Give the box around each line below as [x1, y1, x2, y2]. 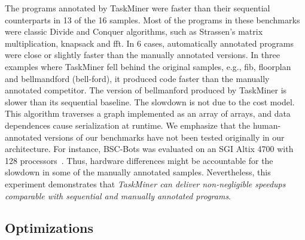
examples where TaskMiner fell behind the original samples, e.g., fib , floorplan [5, 60, 291, 72]
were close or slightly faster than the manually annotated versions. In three [5, 48, 280, 61]
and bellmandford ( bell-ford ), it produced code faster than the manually [5, 72, 270, 84]
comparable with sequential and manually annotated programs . [5, 189, 231, 202]
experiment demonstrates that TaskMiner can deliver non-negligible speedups [5, 177, 286, 190]
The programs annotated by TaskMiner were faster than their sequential [5, 2, 270, 14]
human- [252, 119, 281, 131]
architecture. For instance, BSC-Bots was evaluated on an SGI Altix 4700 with [5, 142, 294, 155]
